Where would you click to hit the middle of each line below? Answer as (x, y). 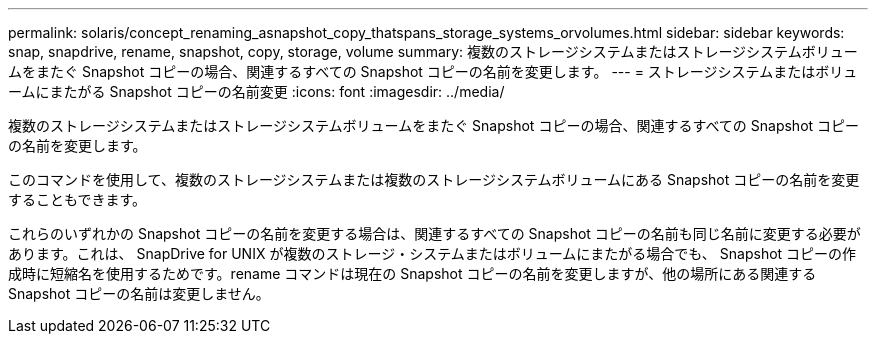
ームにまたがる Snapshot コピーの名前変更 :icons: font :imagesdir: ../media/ (256, 91)
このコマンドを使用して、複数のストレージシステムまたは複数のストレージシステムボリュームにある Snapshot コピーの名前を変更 (434, 179)
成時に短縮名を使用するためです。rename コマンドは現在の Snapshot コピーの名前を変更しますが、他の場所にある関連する (412, 273)
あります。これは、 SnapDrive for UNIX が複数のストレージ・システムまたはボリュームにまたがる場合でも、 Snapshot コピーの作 (432, 253)
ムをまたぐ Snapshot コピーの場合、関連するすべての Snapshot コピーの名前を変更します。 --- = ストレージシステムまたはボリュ (433, 71)
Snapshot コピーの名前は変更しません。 (139, 293)
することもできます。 (77, 199)
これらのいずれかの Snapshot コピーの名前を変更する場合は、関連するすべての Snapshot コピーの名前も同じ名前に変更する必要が (434, 233)
